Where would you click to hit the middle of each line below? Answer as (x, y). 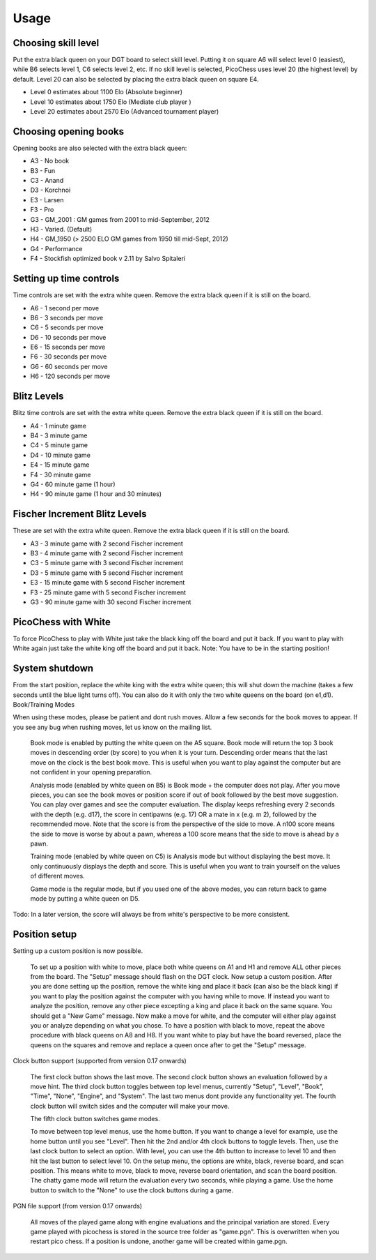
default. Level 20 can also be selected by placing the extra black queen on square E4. (136, 79)
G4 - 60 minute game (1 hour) (73, 484)
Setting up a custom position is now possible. (78, 951)
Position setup (45, 935)
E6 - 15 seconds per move (68, 347)
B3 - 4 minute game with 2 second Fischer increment (107, 553)
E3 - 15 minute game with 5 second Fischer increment (108, 583)
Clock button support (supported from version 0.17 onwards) (100, 1061)
